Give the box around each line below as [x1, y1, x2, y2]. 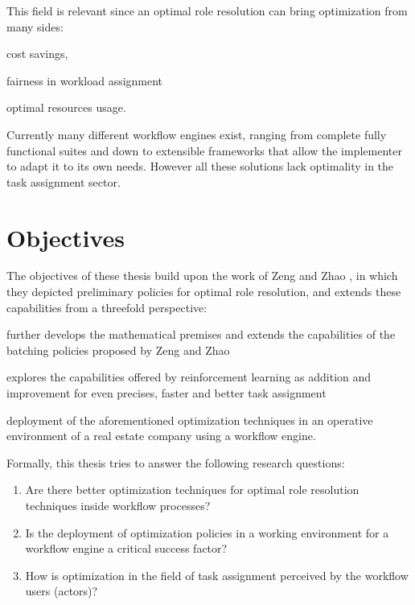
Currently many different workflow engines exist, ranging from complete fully [6, 126, 387, 142]
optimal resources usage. [6, 99, 126, 116]
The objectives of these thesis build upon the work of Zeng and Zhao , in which [6, 267, 398, 284]
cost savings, [6, 45, 68, 62]
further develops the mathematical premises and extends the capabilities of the [6, 326, 396, 343]
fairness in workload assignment [6, 72, 163, 88]
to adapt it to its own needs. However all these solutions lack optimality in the [6, 158, 394, 175]
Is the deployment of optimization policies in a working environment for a [25, 524, 389, 541]
